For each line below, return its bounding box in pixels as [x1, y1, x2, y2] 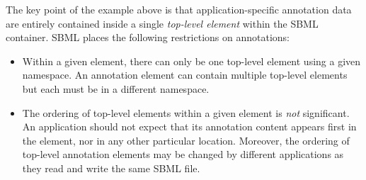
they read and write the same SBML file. [22, 160, 200, 175]
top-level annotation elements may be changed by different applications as [22, 147, 344, 162]
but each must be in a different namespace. [22, 81, 210, 96]
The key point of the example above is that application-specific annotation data [6, 2, 352, 16]
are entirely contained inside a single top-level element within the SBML [6, 16, 319, 30]
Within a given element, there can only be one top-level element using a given [22, 53, 361, 68]
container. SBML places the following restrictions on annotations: [6, 30, 290, 45]
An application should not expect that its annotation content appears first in [22, 119, 357, 134]
